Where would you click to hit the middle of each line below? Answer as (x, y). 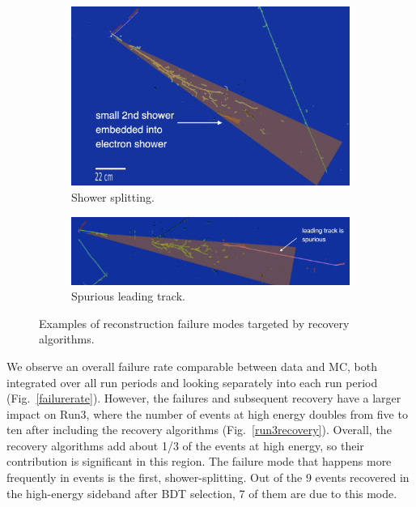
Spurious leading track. (128, 296)
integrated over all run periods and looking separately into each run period (192, 382)
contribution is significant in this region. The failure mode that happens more (199, 461)
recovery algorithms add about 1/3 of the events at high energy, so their (185, 445)
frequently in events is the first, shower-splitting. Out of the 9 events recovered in (208, 477)
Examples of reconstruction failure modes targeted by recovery (194, 323)
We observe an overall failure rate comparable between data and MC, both (192, 366)
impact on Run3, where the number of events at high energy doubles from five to (207, 413)
